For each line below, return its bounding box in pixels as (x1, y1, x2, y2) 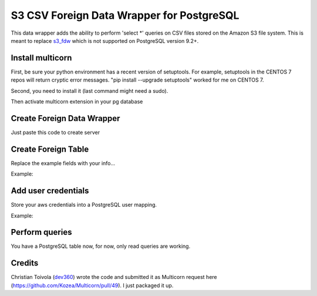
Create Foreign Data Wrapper (11, 113, 120, 123)
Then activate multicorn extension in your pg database (11, 98, 143, 105)
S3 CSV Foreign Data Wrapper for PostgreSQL (11, 9, 240, 22)
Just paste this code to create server (11, 129, 100, 136)
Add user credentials (11, 186, 89, 196)
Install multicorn (11, 53, 72, 63)
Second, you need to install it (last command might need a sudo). (11, 87, 168, 94)
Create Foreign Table (11, 144, 89, 154)
